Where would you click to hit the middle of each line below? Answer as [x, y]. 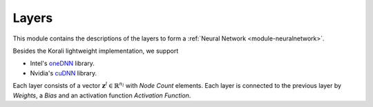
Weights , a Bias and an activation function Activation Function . [102, 95]
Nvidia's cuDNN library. [63, 73]
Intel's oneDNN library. [62, 63]
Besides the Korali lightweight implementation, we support [96, 51]
